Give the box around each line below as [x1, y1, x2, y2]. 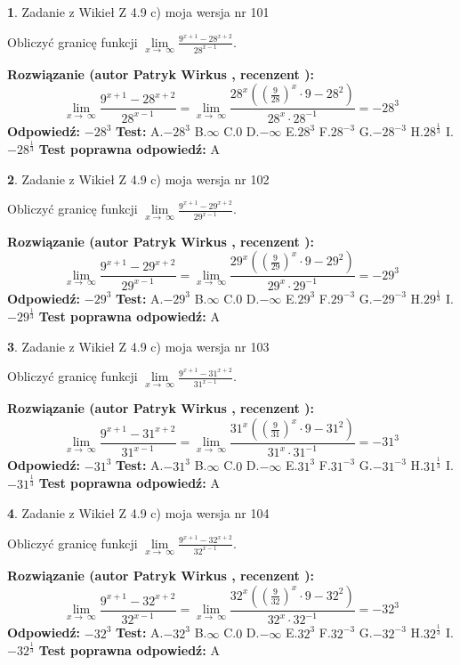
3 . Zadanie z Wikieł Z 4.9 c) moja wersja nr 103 [7, 337, 270, 355]
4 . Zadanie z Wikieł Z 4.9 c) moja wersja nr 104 [7, 504, 270, 523]
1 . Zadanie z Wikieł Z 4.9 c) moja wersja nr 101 [7, 3, 270, 20]
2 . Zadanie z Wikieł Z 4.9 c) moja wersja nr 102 [7, 169, 270, 188]
